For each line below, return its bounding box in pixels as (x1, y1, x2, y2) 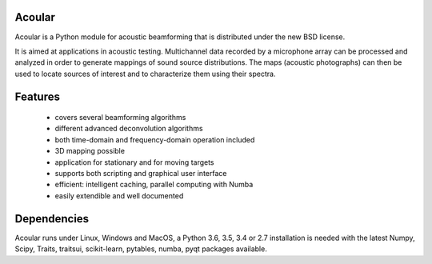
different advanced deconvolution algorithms (54, 124, 203, 134)
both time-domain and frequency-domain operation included (54, 134, 255, 144)
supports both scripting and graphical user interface (54, 169, 227, 178)
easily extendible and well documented (54, 190, 184, 200)
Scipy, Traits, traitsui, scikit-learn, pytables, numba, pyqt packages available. (14, 244, 267, 254)
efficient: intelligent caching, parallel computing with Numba (54, 180, 254, 190)
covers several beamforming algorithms (54, 113, 186, 122)
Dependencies (14, 212, 90, 226)
